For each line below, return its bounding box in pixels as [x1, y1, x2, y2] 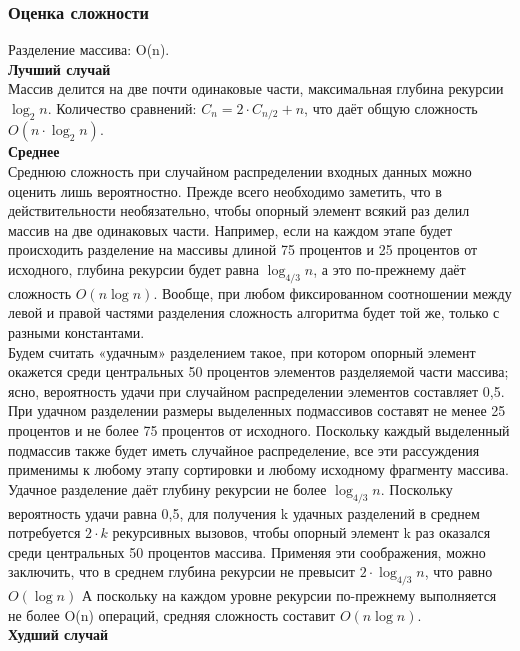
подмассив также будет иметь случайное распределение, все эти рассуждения [8, 439, 480, 460]
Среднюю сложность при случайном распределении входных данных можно [8, 161, 472, 182]
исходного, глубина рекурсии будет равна [8, 259, 259, 280]
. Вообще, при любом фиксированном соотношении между [153, 282, 512, 303]
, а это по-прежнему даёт [313, 259, 466, 280]
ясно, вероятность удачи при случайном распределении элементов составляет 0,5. [8, 380, 505, 401]
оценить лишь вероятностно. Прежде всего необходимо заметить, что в [8, 180, 442, 201]
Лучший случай [8, 58, 111, 79]
